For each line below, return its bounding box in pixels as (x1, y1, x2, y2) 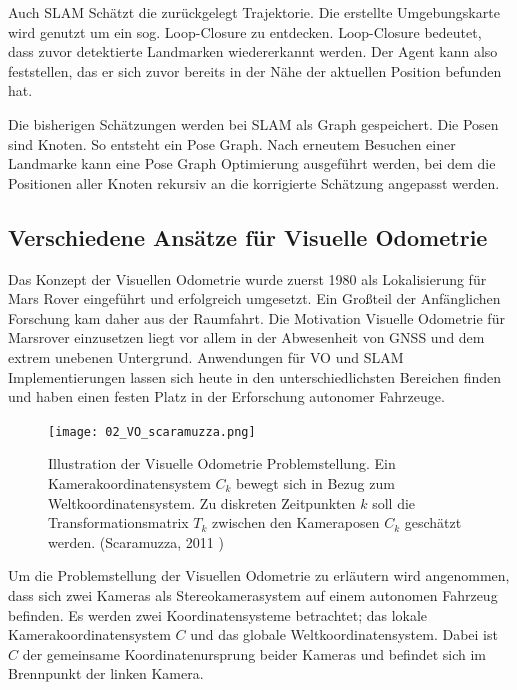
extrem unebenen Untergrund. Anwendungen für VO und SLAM (8, 346, 404, 367)
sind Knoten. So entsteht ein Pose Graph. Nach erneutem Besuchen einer (8, 133, 456, 154)
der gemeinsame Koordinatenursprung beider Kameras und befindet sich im (22, 643, 487, 664)
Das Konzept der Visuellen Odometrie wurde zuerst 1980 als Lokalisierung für (8, 268, 487, 289)
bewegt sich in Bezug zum (236, 472, 395, 493)
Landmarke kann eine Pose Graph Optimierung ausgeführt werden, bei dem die (8, 153, 496, 174)
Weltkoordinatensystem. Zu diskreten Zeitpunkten (48, 492, 356, 513)
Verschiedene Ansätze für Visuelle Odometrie (8, 221, 488, 252)
